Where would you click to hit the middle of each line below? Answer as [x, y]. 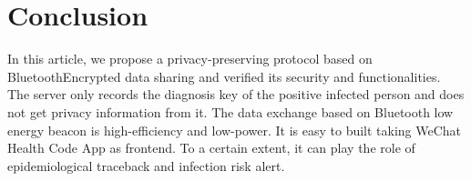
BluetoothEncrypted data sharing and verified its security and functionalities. [224, 76]
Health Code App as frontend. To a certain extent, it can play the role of [211, 148]
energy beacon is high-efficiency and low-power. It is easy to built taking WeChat [235, 130]
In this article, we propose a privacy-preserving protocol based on [190, 59]
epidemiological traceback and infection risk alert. [146, 165]
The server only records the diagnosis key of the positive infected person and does [236, 94]
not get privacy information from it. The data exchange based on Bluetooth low [230, 111]
